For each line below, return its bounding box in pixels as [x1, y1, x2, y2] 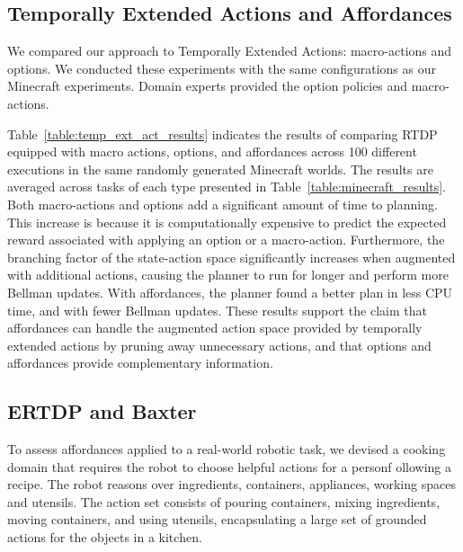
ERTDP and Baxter [7, 397, 197, 425]
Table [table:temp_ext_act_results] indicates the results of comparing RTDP [7, 124, 438, 143]
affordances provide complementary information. [7, 353, 273, 372]
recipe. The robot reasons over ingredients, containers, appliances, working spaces [7, 475, 456, 494]
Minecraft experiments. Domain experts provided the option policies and [7, 76, 408, 95]
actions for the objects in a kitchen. [7, 528, 202, 547]
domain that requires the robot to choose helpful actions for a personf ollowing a [7, 457, 452, 476]
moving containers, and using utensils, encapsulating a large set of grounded [7, 510, 427, 529]
